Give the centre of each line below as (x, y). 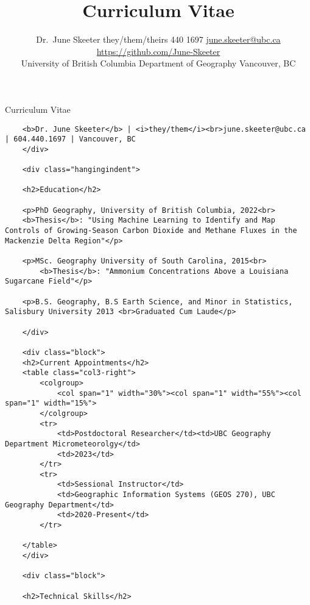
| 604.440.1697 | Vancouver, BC (70, 139)
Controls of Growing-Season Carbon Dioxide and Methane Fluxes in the (151, 231)
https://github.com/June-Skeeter (158, 51)
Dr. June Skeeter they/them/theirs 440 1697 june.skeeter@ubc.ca (158, 39)
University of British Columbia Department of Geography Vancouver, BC (158, 63)
